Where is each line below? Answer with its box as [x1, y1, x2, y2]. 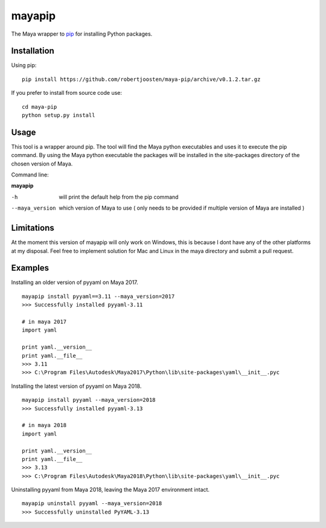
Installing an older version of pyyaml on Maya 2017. [11, 278, 138, 286]
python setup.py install [22, 112, 95, 119]
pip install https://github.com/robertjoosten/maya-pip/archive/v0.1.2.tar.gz [22, 76, 261, 83]
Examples [11, 263, 50, 273]
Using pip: [11, 62, 37, 69]
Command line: [11, 171, 50, 178]
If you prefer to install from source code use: [11, 89, 122, 97]
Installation [11, 46, 54, 56]
